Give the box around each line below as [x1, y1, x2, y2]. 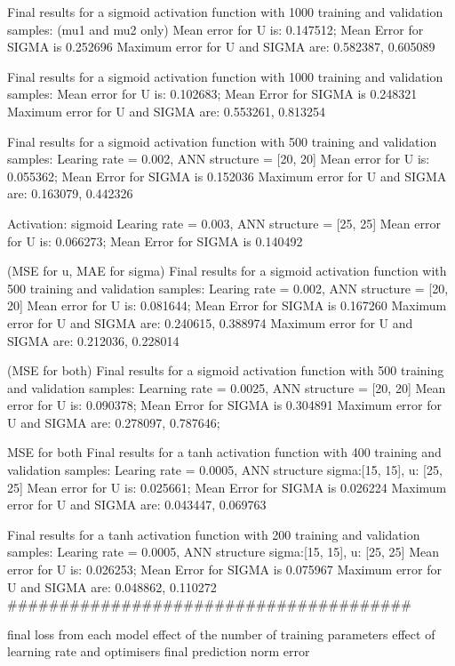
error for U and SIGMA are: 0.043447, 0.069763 [7, 495, 267, 514]
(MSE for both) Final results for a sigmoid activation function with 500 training [7, 361, 444, 380]
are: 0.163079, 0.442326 [7, 184, 133, 203]
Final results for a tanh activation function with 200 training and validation [7, 525, 420, 543]
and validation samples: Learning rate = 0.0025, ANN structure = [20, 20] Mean [7, 378, 446, 397]
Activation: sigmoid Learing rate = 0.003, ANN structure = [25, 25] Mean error [7, 213, 441, 232]
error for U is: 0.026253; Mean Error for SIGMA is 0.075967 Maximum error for [7, 560, 443, 579]
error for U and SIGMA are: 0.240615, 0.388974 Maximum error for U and [7, 313, 413, 332]
